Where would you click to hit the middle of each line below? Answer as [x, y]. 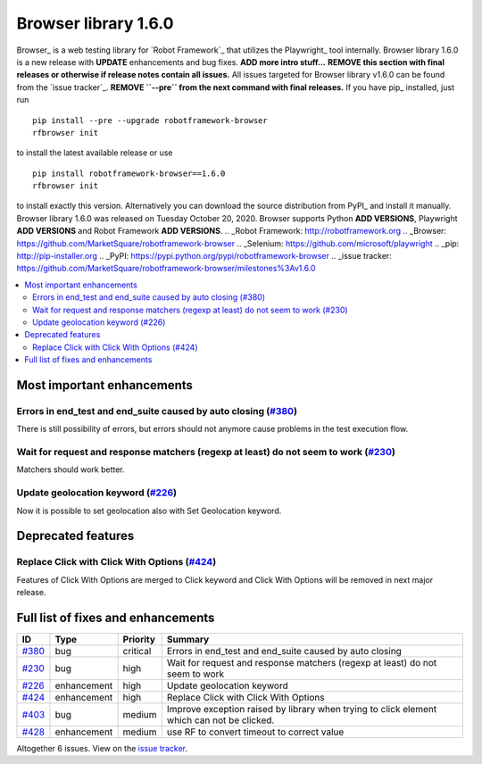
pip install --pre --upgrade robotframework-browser [150, 120]
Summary [188, 640]
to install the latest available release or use [95, 153]
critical [137, 652]
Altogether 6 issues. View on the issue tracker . [102, 749]
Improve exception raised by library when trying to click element [302, 710]
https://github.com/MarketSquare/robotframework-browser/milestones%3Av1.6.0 [166, 269]
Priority [139, 640]
